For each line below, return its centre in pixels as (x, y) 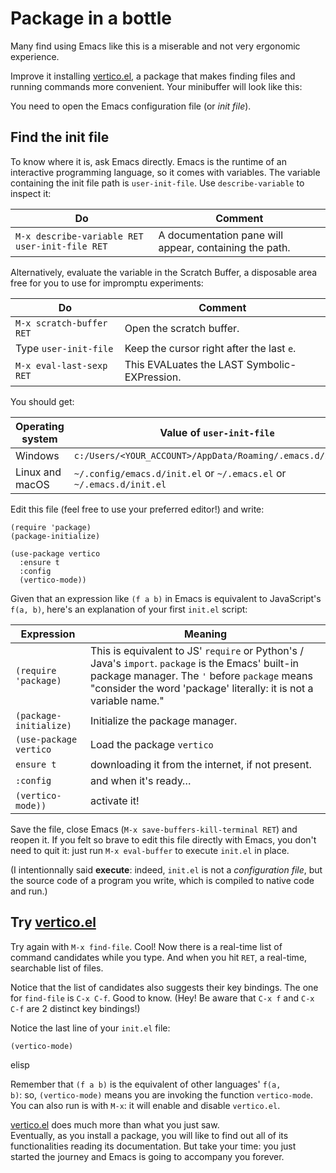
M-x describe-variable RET (79, 236)
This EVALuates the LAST (184, 364)
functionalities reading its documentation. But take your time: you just (153, 1146)
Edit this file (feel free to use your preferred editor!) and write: (137, 509)
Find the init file (60, 137)
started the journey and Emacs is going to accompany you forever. (147, 1156)
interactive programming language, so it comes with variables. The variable (165, 172)
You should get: (42, 401)
